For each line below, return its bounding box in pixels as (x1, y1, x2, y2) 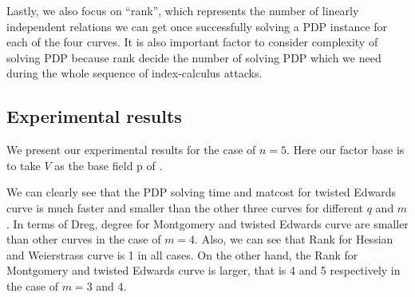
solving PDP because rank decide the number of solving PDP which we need (6, 49, 381, 65)
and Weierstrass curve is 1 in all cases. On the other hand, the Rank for (6, 246, 358, 263)
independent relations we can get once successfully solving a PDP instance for (6, 18, 388, 34)
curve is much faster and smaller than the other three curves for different (6, 199, 364, 216)
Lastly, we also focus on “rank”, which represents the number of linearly (6, 2, 359, 18)
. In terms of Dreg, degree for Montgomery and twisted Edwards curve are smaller (6, 215, 409, 232)
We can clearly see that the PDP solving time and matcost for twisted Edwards (6, 184, 397, 200)
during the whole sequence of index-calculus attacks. (6, 65, 263, 81)
